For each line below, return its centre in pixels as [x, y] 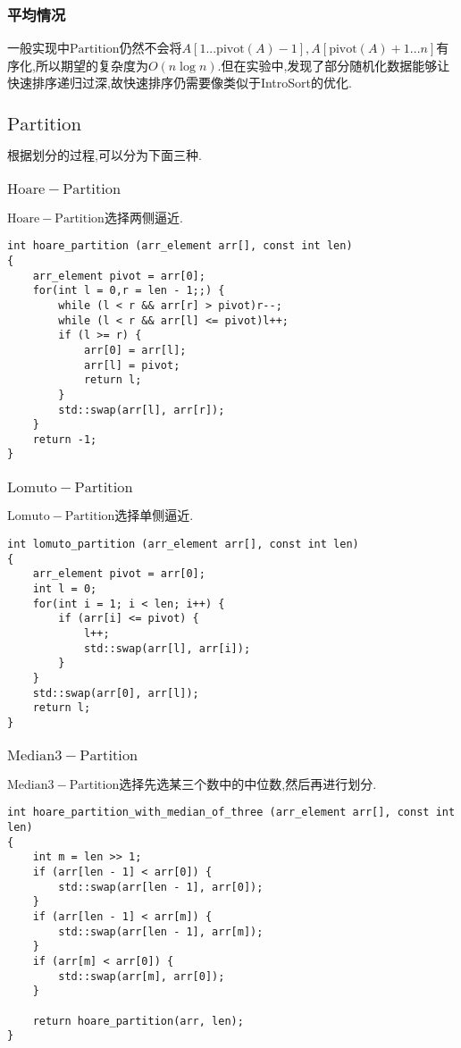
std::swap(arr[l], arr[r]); [142, 410]
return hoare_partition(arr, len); [138, 1021]
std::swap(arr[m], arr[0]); [142, 976]
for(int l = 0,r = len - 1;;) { [129, 291]
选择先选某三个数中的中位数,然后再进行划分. [248, 783]
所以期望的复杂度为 [92, 65]
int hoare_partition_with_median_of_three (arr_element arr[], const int [231, 813]
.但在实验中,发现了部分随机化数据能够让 [334, 65]
